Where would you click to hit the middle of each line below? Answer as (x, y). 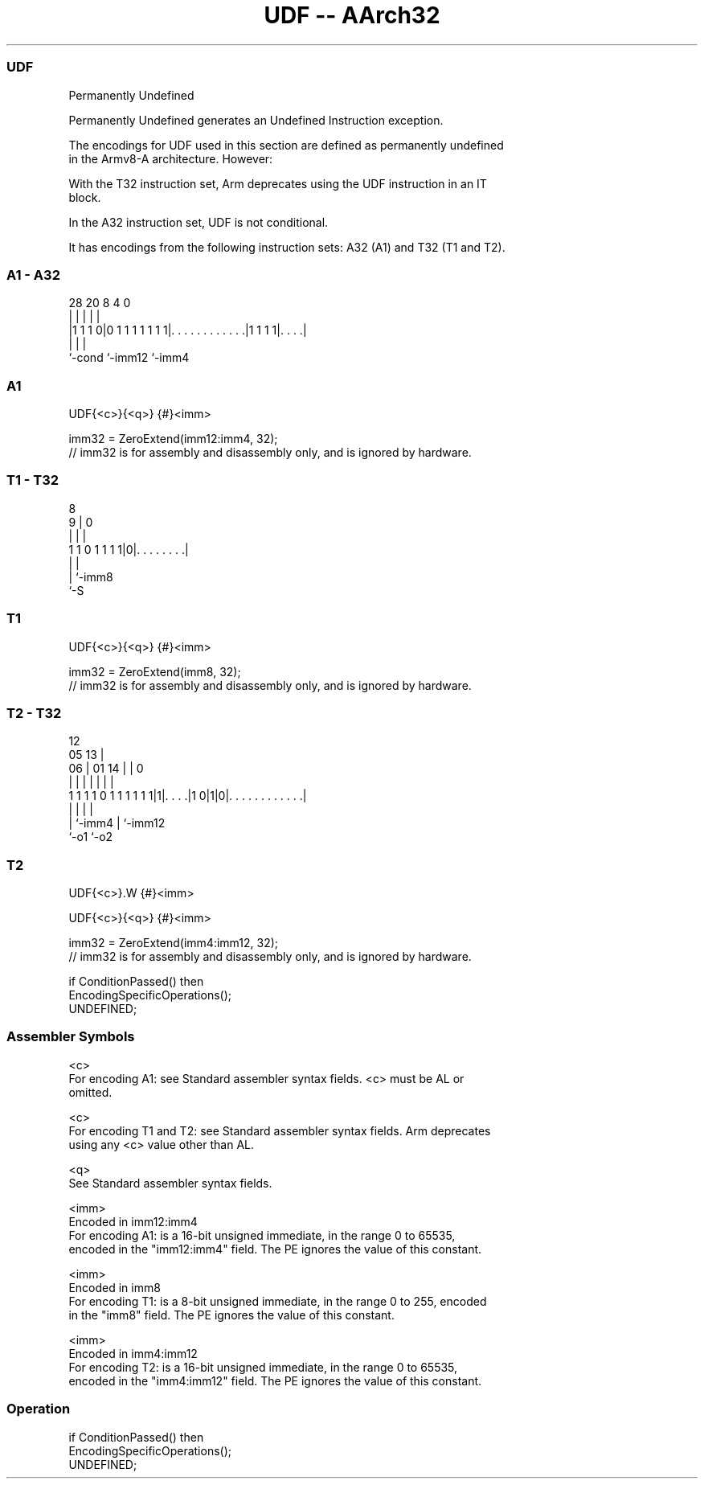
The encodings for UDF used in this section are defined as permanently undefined (286, 145)
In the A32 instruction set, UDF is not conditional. (199, 222)
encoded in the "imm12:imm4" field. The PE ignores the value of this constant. (275, 1249)
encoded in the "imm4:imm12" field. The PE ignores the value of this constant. (275, 1380)
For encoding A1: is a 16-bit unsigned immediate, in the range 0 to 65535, (262, 1235)
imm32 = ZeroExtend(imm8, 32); (155, 671)
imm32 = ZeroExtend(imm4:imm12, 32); (173, 943)
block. (85, 197)
